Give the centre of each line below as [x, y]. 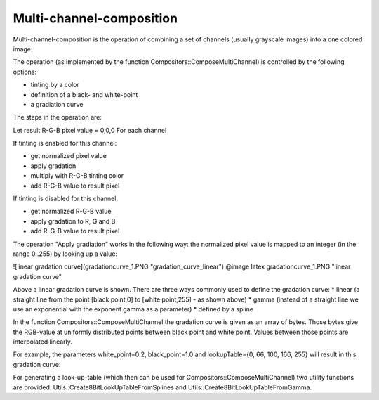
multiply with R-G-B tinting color [77, 176]
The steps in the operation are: [57, 117]
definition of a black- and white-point [84, 94]
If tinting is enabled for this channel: [65, 143]
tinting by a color [55, 85]
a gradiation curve [57, 104]
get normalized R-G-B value [71, 212]
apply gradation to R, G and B [73, 221]
